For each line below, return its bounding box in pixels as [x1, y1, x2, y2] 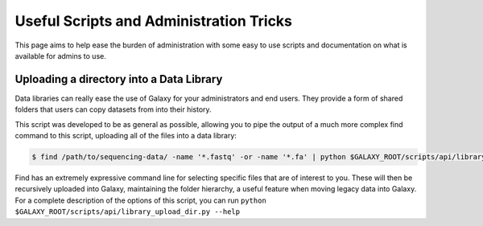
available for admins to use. [14, 51, 106, 60]
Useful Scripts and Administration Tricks [14, 12, 293, 30]
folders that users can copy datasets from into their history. [14, 105, 213, 114]
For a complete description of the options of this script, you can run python [14, 195, 267, 205]
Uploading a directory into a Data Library [14, 72, 223, 86]
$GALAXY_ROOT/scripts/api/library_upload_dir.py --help [14, 208, 241, 216]
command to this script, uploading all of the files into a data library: [14, 131, 237, 141]
